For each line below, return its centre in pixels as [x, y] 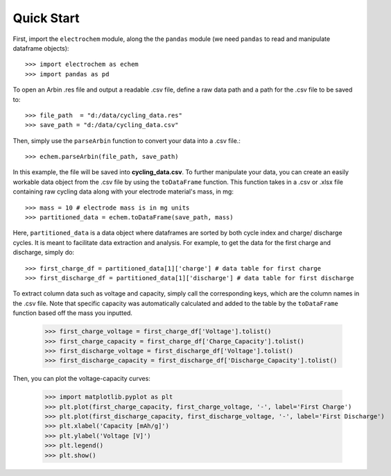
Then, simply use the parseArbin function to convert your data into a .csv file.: [127, 141]
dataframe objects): [41, 48]
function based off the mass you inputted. [73, 313]
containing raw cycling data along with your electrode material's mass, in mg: [123, 192]
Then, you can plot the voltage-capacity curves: [81, 379]
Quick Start [46, 18]
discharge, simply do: [44, 253]
